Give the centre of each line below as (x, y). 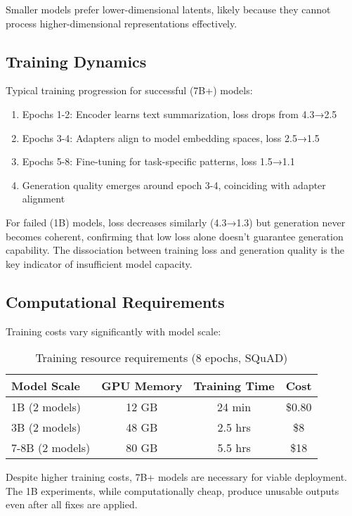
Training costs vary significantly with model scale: (113, 331)
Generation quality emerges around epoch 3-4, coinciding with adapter (174, 185)
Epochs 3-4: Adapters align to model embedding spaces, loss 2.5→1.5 (171, 137)
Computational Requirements (115, 301)
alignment (44, 199)
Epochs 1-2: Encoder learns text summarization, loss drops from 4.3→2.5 (180, 114)
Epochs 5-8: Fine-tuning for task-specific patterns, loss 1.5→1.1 (158, 161)
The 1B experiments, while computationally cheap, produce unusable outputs (172, 490)
